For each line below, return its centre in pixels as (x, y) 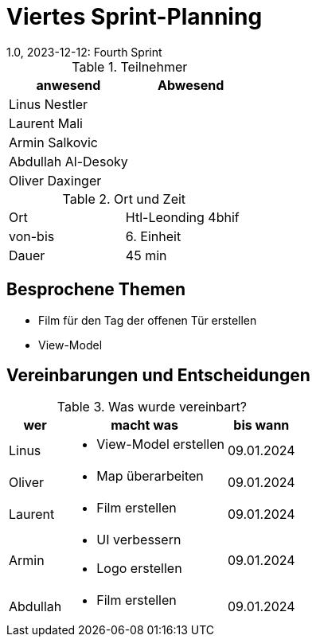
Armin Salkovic (53, 142)
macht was (144, 425)
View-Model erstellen (160, 444)
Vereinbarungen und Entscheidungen (158, 376)
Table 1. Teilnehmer (130, 66)
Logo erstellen (139, 569)
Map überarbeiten (150, 476)
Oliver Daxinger (55, 180)
